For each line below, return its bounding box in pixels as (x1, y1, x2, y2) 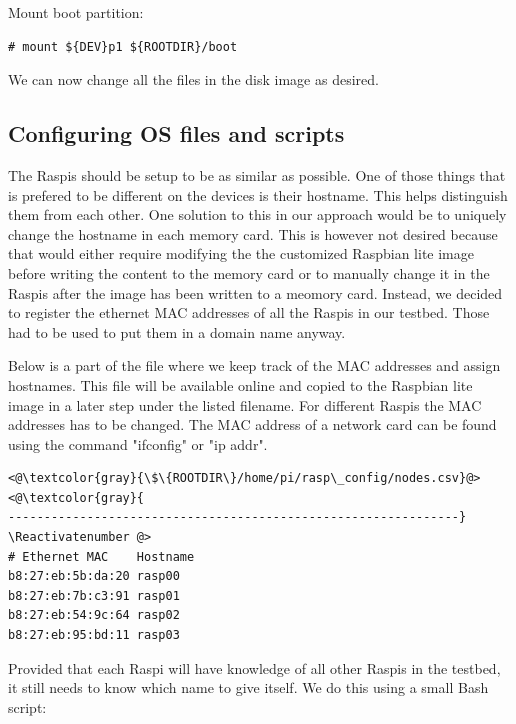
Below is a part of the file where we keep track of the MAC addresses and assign (8, 355, 501, 376)
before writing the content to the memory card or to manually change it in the (8, 262, 490, 283)
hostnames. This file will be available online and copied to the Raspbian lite (8, 374, 473, 395)
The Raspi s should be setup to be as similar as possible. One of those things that (8, 164, 506, 185)
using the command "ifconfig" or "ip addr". (8, 433, 268, 454)
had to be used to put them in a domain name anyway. (8, 321, 346, 342)
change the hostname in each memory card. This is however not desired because (8, 223, 498, 244)
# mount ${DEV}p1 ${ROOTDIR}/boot (8, 39, 238, 54)
